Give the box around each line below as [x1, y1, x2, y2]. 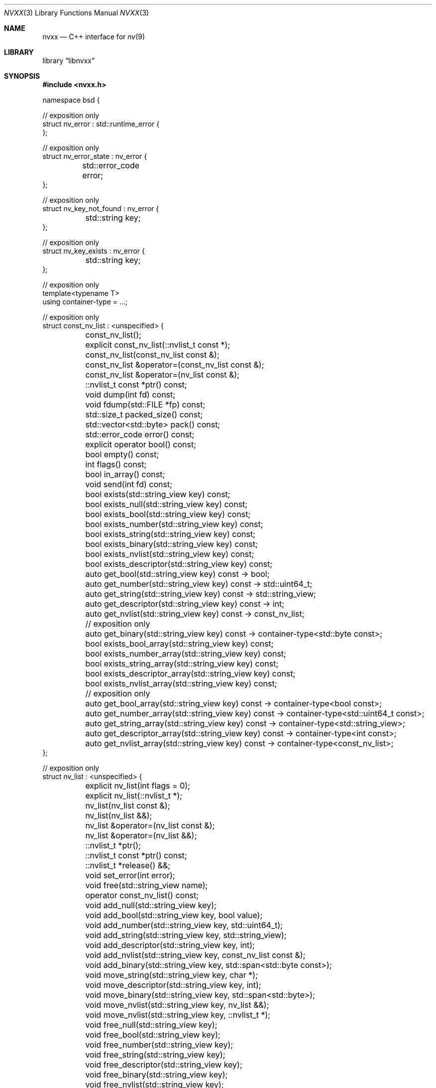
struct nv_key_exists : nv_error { [42, 247, 145, 255]
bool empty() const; [85, 449, 159, 459]
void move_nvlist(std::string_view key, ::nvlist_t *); [85, 1010, 271, 1020]
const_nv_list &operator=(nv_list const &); [85, 370, 239, 380]
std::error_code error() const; [85, 429, 195, 439]
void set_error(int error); [85, 870, 175, 880]
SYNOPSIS [4, 72, 40, 80]
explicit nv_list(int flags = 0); [85, 781, 190, 791]
